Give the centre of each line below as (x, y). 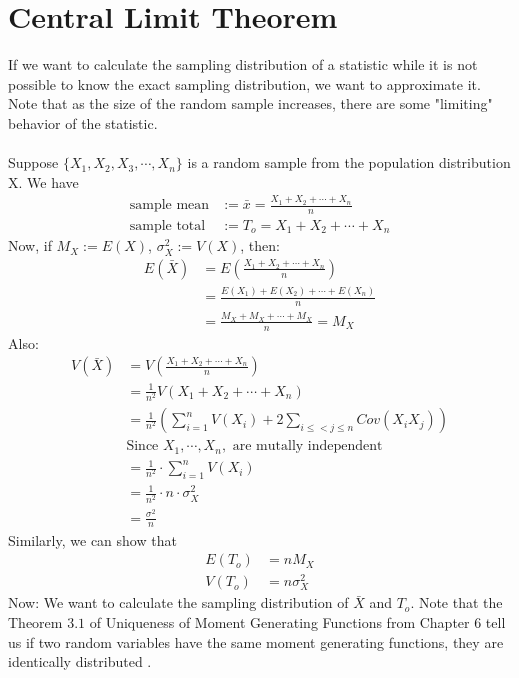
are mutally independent (307, 446)
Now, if (30, 245)
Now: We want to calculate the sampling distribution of (178, 602)
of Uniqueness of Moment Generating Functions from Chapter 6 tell (297, 621)
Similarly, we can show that (92, 539)
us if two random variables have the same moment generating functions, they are (256, 641)
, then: (260, 245)
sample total (167, 225)
